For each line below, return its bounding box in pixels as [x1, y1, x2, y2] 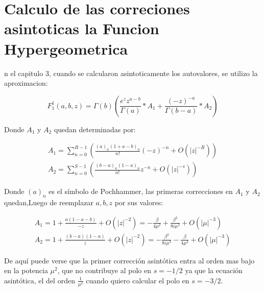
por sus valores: [114, 197, 163, 208]
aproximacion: [4, 78, 48, 88]
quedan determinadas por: [54, 124, 136, 134]
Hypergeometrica [4, 38, 128, 59]
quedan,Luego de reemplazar [4, 197, 93, 208]
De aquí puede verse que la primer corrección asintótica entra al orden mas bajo [4, 255, 255, 265]
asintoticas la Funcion [4, 18, 159, 39]
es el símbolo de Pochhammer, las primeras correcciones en [49, 186, 233, 197]
